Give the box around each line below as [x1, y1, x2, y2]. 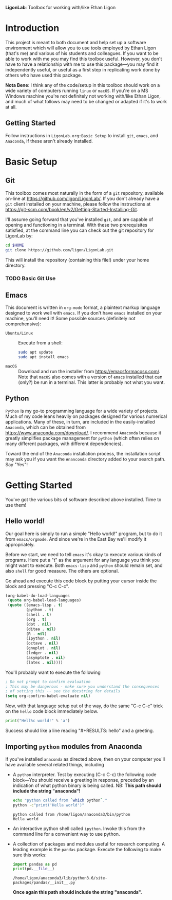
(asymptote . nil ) [26, 655, 66, 660]
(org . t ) [26, 617, 47, 622]
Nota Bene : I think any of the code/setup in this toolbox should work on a [5, 82, 160, 88]
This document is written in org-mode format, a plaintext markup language [5, 304, 161, 310]
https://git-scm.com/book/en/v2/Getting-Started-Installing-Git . [5, 206, 139, 212]
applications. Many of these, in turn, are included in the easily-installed [5, 418, 155, 425]
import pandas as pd [12, 861, 57, 867]
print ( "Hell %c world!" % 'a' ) [5, 718, 70, 724]
